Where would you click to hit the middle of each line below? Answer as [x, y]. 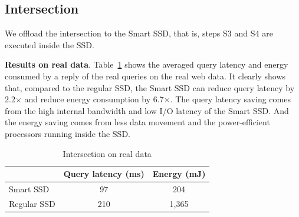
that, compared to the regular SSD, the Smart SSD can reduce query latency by [150, 87]
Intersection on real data [107, 153]
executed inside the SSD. [50, 44]
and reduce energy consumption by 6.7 [94, 99]
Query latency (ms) [104, 174]
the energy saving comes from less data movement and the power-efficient [137, 122]
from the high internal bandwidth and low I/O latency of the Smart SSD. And [147, 110]
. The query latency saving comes [230, 99]
